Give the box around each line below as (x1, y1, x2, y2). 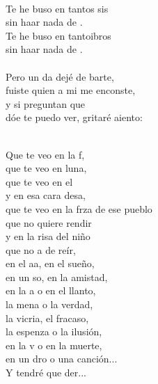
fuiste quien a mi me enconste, (6, 83, 136, 97)
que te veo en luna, (6, 161, 87, 175)
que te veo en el (6, 174, 73, 189)
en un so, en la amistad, (6, 269, 108, 284)
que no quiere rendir (6, 215, 92, 230)
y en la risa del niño (6, 229, 90, 243)
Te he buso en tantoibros (6, 28, 111, 42)
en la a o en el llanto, (6, 283, 96, 298)
